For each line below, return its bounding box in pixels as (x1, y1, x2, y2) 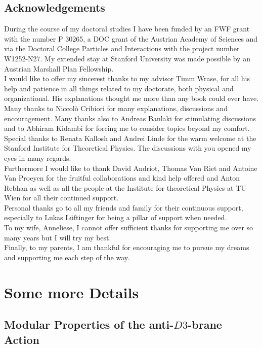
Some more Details (4, 282, 139, 302)
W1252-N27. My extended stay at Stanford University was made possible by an (4, 53, 250, 63)
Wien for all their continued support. (4, 192, 119, 203)
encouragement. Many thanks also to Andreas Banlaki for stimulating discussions (4, 113, 256, 123)
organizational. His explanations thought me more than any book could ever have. (4, 93, 259, 103)
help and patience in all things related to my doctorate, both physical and (4, 83, 234, 93)
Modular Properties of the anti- (4, 317, 174, 332)
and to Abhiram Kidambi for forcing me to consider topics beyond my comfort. (4, 123, 250, 133)
